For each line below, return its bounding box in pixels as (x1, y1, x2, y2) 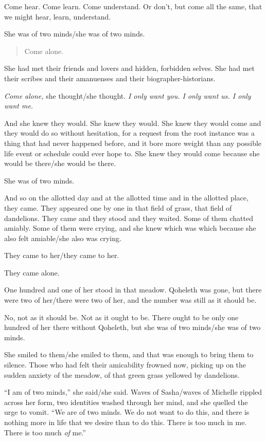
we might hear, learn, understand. (4, 11, 111, 22)
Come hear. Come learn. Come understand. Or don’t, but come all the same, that (4, 1, 262, 11)
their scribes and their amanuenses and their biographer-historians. (4, 72, 216, 83)
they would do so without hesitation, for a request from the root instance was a (4, 127, 255, 138)
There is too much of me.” (4, 427, 86, 437)
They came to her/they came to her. (4, 250, 119, 261)
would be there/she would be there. (4, 158, 116, 169)
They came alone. (4, 267, 60, 278)
